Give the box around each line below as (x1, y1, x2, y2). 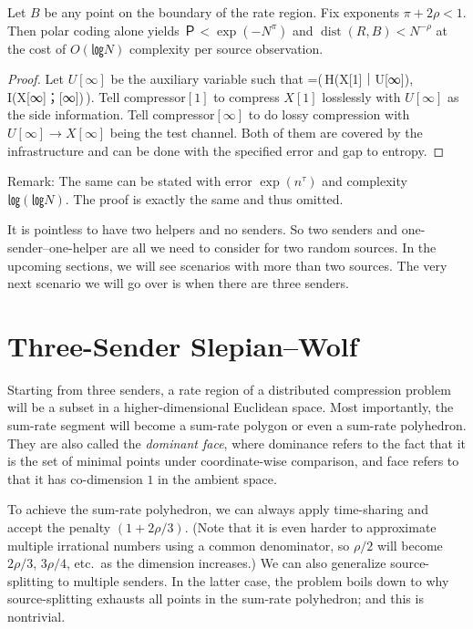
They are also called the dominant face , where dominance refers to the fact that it (7, 433, 467, 452)
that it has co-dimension (7, 469, 143, 488)
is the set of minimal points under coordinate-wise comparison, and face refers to (7, 451, 459, 470)
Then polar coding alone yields (7, 20, 180, 39)
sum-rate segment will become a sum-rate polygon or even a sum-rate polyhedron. (7, 416, 467, 435)
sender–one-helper (7, 237, 108, 256)
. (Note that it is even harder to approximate (184, 518, 437, 536)
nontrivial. (7, 606, 66, 625)
